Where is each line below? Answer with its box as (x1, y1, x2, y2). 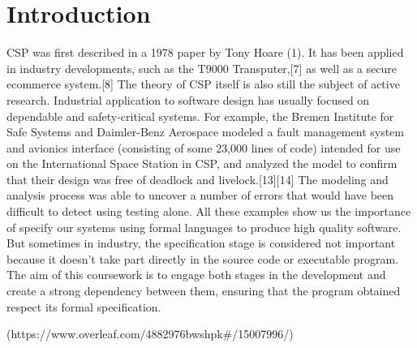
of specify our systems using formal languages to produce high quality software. (6, 218, 402, 235)
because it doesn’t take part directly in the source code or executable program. (6, 250, 399, 267)
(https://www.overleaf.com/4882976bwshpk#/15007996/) (6, 325, 294, 342)
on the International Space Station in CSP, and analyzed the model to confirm (6, 155, 398, 172)
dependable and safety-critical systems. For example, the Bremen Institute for (6, 107, 394, 124)
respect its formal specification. (6, 298, 161, 315)
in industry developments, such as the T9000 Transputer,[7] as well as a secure (6, 59, 398, 76)
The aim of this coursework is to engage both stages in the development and (6, 266, 386, 283)
